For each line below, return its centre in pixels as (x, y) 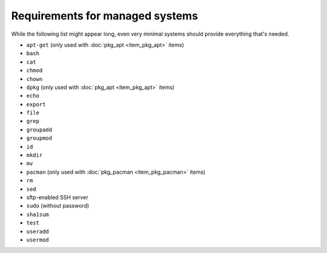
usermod (38, 240)
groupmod (39, 138)
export (36, 104)
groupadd (39, 130)
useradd (38, 231)
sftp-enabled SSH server (57, 197)
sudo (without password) (58, 206)
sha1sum (38, 214)
